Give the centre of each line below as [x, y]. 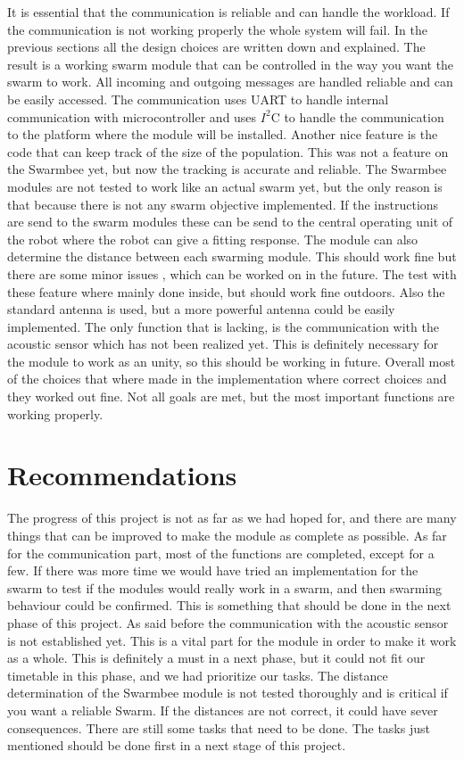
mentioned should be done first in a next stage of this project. [177, 745]
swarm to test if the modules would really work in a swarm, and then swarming [225, 587]
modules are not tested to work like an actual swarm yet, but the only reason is [225, 186]
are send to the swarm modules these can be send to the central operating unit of [230, 222]
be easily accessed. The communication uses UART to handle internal [198, 99]
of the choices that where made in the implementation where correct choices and [227, 379]
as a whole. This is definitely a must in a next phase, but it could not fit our [216, 658]
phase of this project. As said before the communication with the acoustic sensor [228, 622]
